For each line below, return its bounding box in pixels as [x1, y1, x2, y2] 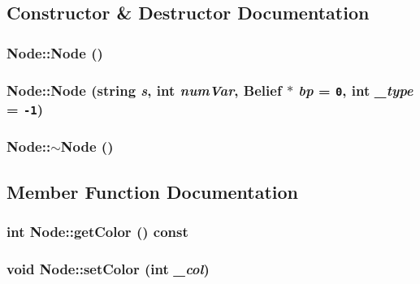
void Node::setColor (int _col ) [6, 258, 210, 278]
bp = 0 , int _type [298, 80, 414, 100]
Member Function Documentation [6, 179, 299, 204]
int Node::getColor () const [6, 222, 188, 242]
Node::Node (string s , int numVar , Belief [6, 80, 282, 100]
